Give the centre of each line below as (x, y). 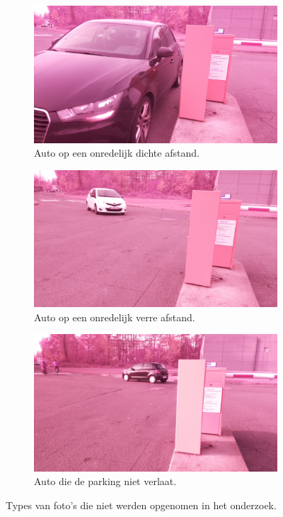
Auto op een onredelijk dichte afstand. (117, 153)
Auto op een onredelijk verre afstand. (115, 317)
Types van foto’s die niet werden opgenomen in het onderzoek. (141, 505)
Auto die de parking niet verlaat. (105, 481)
